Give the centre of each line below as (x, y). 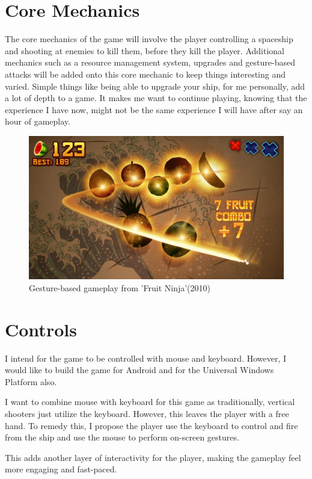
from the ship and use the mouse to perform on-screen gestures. (122, 437)
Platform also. (31, 381)
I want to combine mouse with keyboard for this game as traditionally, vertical (150, 402)
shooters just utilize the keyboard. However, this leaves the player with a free (147, 414)
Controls (41, 329)
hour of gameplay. (38, 121)
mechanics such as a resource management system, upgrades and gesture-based (150, 62)
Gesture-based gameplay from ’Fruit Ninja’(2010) (120, 287)
